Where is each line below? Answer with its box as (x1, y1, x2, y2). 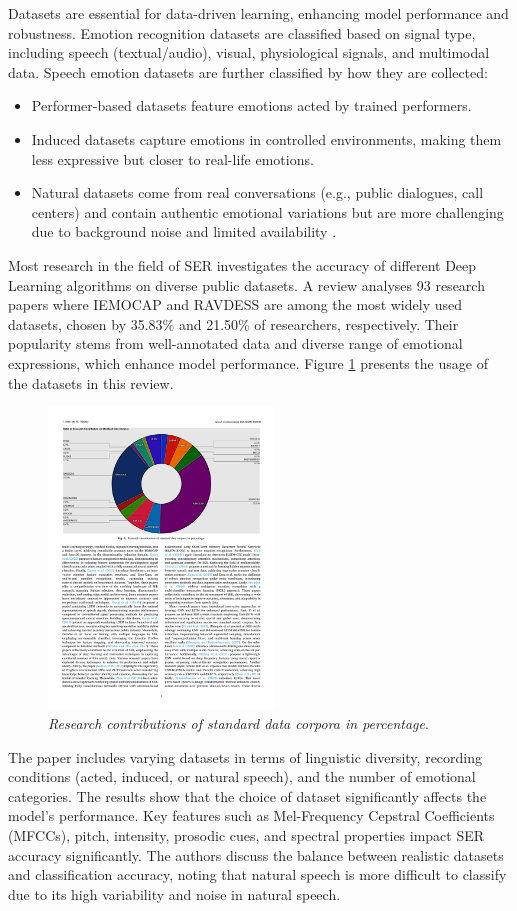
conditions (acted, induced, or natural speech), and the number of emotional (8, 766, 476, 787)
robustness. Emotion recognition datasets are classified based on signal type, (8, 22, 476, 43)
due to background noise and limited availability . (31, 221, 337, 242)
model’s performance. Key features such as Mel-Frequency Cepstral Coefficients (8, 805, 495, 826)
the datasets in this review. (8, 372, 174, 393)
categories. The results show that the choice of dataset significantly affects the (8, 785, 487, 806)
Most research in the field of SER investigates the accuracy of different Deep (8, 254, 477, 275)
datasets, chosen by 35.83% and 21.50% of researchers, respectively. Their (8, 313, 459, 334)
